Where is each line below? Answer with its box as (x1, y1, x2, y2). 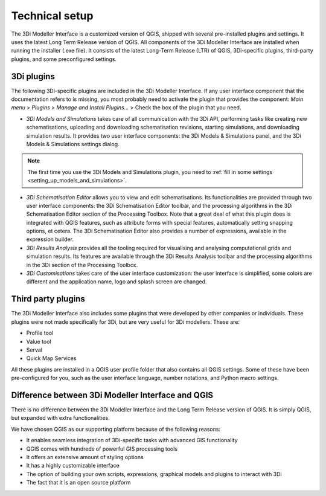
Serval (26, 346, 42, 353)
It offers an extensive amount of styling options (26, 453, 144, 460)
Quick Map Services (26, 355, 77, 362)
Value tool (26, 338, 51, 345)
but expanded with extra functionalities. (11, 414, 110, 422)
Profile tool (26, 329, 54, 337)
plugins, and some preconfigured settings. (11, 55, 117, 63)
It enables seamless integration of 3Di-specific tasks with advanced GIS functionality (26, 437, 238, 444)
